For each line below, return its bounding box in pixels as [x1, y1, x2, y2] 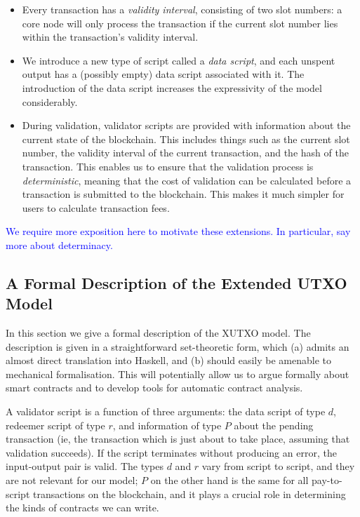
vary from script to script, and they [201, 459, 355, 474]
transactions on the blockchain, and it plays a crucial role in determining [33, 486, 346, 501]
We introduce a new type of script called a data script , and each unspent [22, 53, 335, 67]
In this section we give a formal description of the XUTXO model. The [6, 325, 311, 340]
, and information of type [112, 417, 222, 432]
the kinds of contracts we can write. [6, 500, 159, 515]
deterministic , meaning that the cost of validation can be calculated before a [22, 173, 352, 187]
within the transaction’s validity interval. [22, 29, 199, 44]
